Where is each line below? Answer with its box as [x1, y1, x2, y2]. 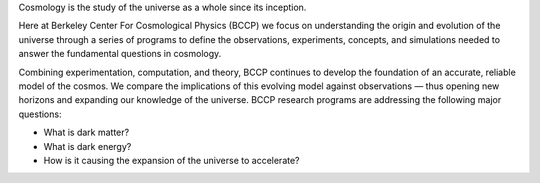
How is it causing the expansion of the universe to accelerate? [43, 154, 300, 166]
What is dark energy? [43, 140, 132, 152]
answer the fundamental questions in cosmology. [18, 48, 222, 60]
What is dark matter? [43, 126, 130, 139]
